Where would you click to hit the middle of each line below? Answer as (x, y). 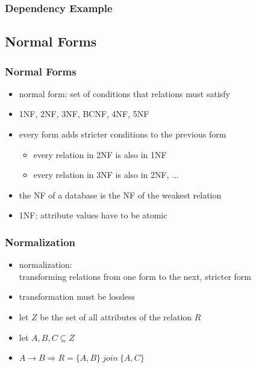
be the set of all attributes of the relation (116, 317)
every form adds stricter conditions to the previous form (123, 134)
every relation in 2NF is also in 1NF (100, 154)
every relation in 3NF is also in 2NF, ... (106, 175)
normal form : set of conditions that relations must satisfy (124, 93)
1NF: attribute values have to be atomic (93, 215)
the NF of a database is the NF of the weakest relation (120, 195)
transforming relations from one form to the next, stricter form (135, 276)
